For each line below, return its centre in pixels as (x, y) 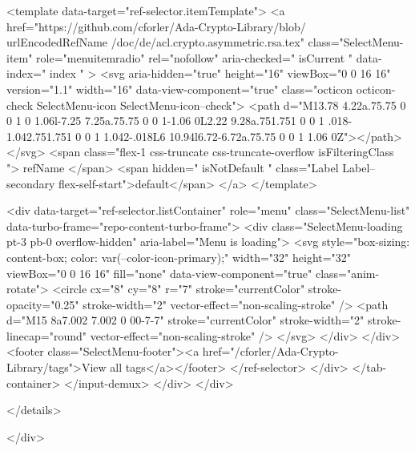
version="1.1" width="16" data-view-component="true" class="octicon (180, 89)
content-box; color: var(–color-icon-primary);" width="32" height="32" (179, 257)
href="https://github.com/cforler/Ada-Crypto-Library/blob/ (156, 26)
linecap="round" (46, 335)
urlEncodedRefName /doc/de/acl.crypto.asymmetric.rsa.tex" (155, 42)
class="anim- (347, 273)
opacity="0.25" (43, 304)
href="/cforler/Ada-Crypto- (270, 351)
